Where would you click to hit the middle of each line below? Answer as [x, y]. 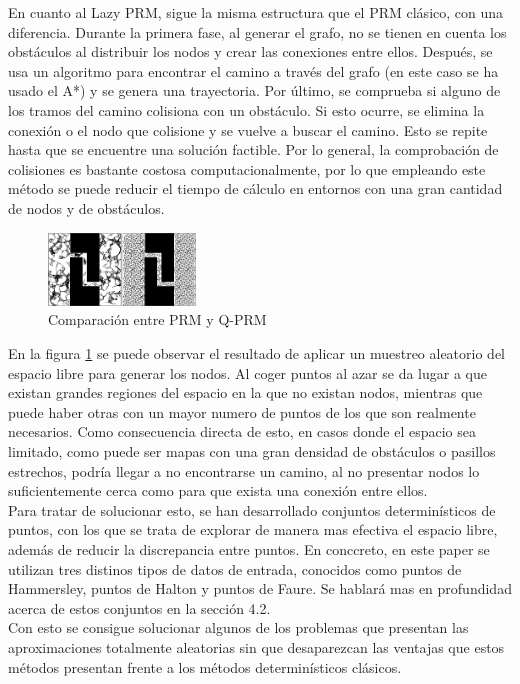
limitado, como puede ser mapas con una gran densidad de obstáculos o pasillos [252, 451]
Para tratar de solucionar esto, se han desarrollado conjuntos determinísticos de [252, 509]
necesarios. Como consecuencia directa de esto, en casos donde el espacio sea [242, 431]
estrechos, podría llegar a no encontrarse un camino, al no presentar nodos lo [244, 470]
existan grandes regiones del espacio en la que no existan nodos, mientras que [245, 392]
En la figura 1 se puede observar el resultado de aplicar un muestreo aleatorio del [256, 353]
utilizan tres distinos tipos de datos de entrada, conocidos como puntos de [235, 568]
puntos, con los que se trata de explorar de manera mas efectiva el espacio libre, [253, 529]
